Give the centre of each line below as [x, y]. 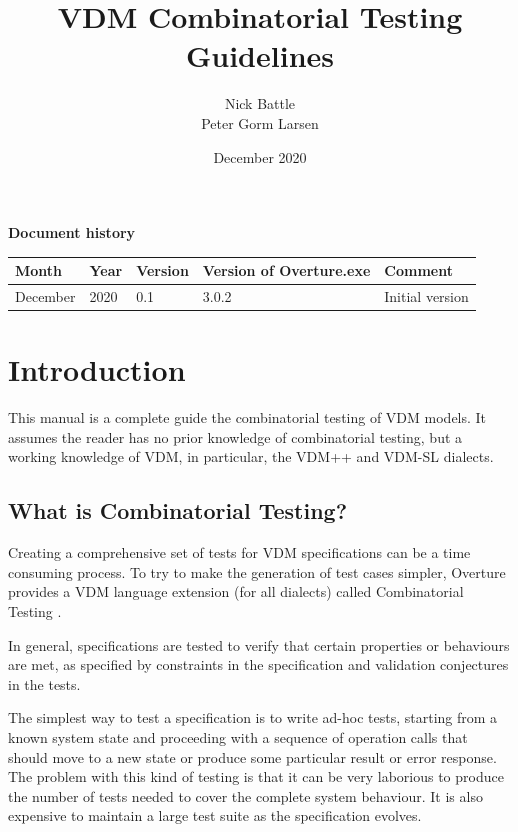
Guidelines [259, 55]
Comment [418, 270]
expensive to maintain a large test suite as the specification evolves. [215, 815]
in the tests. [44, 683]
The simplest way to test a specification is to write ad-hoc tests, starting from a [253, 717]
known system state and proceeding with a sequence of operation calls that [238, 736]
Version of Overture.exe [286, 270]
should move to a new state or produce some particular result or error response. [252, 756]
